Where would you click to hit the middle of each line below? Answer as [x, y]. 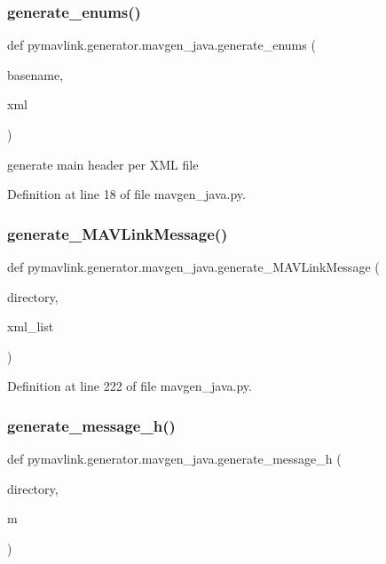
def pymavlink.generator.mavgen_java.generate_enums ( [161, 45]
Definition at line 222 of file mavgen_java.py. [130, 386]
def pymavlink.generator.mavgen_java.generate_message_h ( [174, 459]
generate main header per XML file [103, 164]
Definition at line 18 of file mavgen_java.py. [126, 194]
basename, [35, 74]
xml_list [31, 326]
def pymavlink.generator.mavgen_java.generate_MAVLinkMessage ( [193, 266]
